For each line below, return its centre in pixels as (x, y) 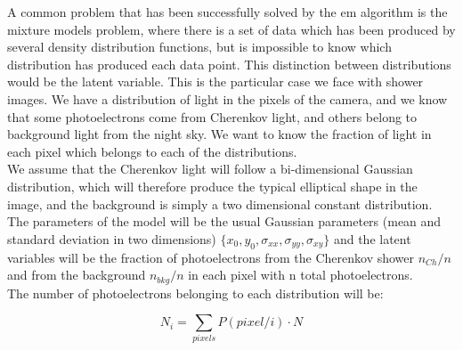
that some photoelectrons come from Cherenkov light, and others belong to (212, 116)
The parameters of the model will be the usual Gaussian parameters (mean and (224, 221)
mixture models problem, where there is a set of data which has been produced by (231, 29)
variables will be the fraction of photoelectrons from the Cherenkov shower (211, 257)
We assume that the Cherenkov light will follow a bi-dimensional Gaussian (210, 169)
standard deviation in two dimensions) (112, 238)
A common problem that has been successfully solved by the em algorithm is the (227, 12)
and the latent (372, 238)
